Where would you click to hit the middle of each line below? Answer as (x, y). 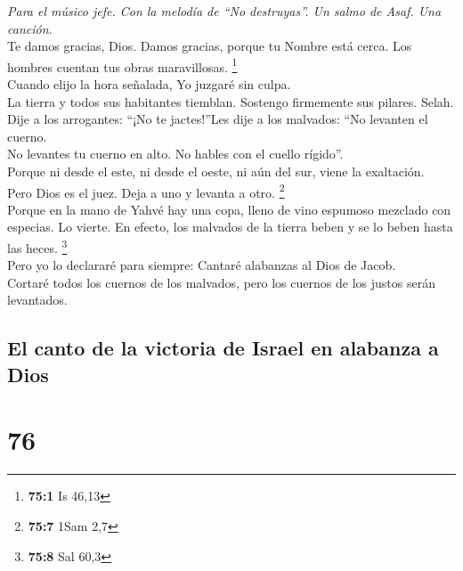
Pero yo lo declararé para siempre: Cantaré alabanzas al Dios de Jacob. (202, 265)
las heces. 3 (37, 246)
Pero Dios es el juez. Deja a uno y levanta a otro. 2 (146, 191)
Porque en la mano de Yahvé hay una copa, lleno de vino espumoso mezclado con (229, 209)
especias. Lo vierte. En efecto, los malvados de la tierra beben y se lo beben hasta (230, 227)
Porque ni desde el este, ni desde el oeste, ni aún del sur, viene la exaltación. (216, 171)
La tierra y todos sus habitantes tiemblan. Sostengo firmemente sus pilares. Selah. (231, 101)
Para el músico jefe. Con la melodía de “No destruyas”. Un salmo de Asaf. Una (224, 11)
